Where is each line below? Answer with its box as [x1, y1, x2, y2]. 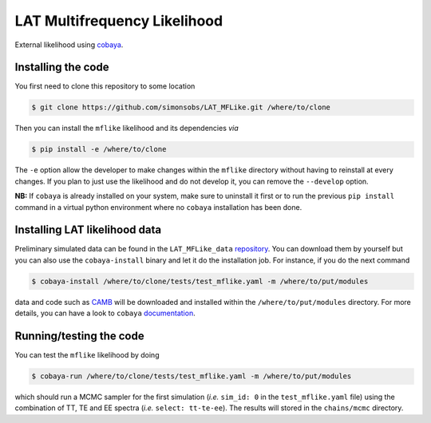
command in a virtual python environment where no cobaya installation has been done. [14, 202, 302, 211]
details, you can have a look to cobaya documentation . [14, 308, 196, 318]
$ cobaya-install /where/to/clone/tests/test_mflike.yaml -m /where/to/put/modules [31, 276, 369, 286]
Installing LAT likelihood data [14, 223, 162, 237]
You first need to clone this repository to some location [14, 81, 196, 91]
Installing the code [14, 61, 109, 74]
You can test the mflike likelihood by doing [14, 350, 160, 360]
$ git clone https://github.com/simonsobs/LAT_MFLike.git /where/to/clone [31, 103, 331, 112]
